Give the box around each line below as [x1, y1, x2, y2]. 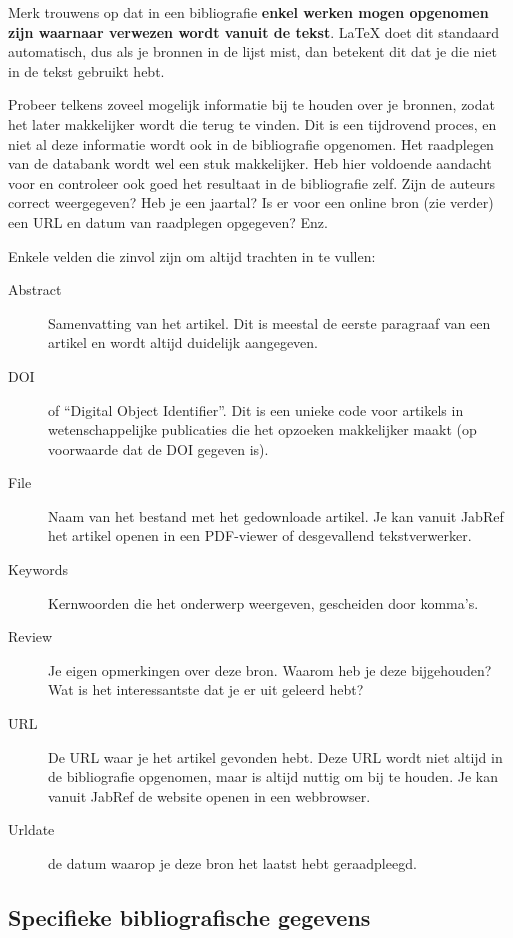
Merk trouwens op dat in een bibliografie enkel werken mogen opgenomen [8, 2, 489, 22]
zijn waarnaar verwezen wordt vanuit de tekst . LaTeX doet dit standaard [8, 21, 499, 42]
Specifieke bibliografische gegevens [8, 901, 371, 932]
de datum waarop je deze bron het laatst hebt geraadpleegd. [48, 853, 417, 873]
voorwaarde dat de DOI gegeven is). [48, 438, 269, 459]
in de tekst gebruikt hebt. [8, 60, 165, 81]
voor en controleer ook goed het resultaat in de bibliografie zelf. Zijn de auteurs [8, 172, 495, 193]
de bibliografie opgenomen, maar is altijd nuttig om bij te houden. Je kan [48, 766, 498, 787]
